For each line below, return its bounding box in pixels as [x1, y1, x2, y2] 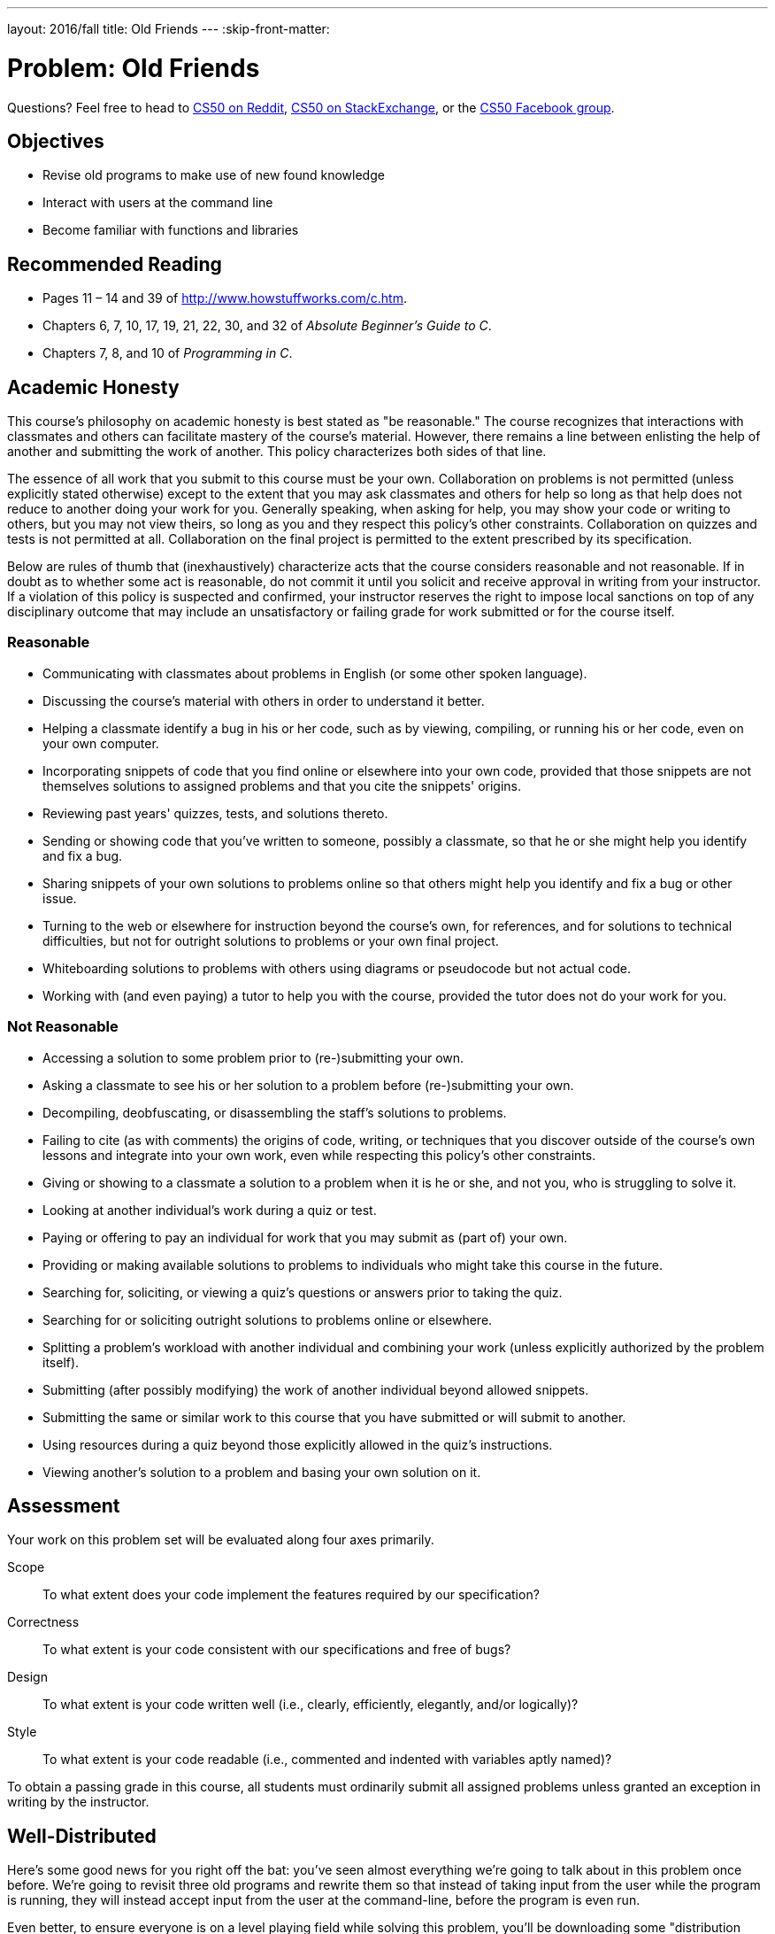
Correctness [7, 1614, 80, 1630]
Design [7, 1669, 48, 1685]
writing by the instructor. [7, 1794, 150, 1810]
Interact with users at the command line [42, 195, 273, 211]
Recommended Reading [7, 252, 222, 275]
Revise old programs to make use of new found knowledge [42, 167, 385, 183]
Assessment [7, 1494, 120, 1517]
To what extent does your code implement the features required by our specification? [42, 1587, 540, 1603]
